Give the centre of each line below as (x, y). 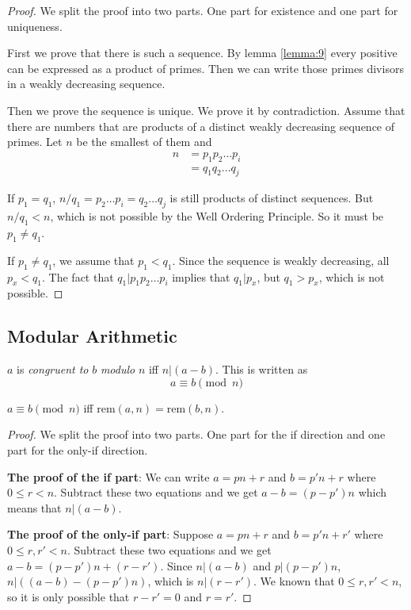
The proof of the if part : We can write (108, 476)
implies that (201, 276)
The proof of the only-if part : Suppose (110, 534)
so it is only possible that (68, 596)
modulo (118, 369)
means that (34, 507)
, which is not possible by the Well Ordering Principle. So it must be (217, 216)
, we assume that (93, 260)
